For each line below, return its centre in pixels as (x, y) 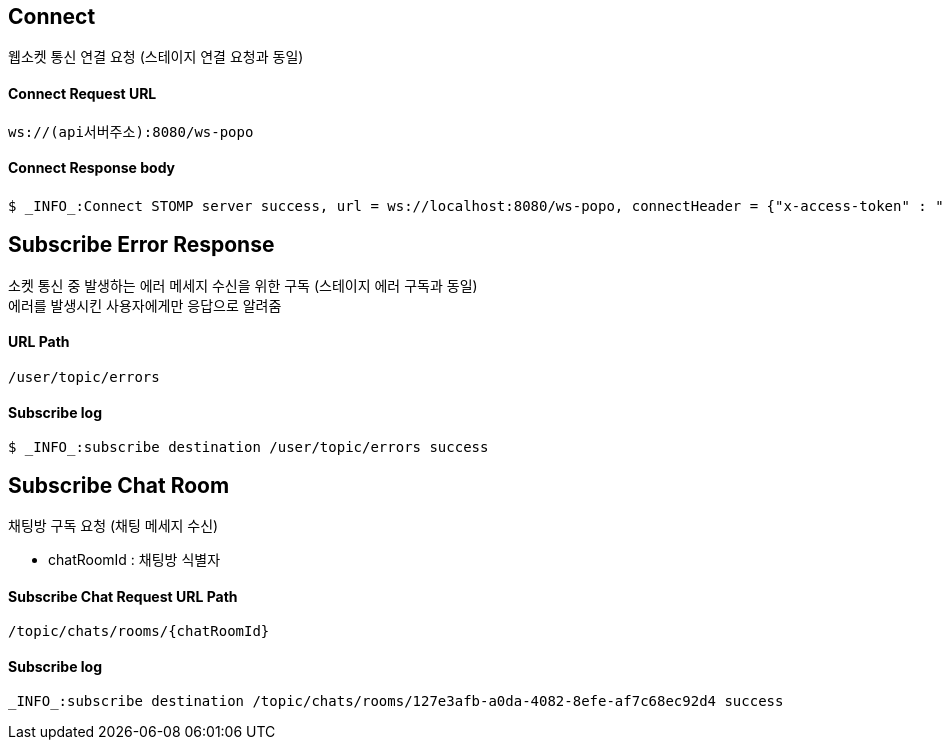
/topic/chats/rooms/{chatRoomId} (139, 631)
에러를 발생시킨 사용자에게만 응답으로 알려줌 (145, 305)
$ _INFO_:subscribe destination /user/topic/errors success (248, 447)
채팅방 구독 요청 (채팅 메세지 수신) (113, 525)
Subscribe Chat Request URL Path (123, 596)
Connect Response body (92, 168)
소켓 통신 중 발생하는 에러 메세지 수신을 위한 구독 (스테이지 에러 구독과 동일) (243, 285)
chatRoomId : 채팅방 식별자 (134, 559)
